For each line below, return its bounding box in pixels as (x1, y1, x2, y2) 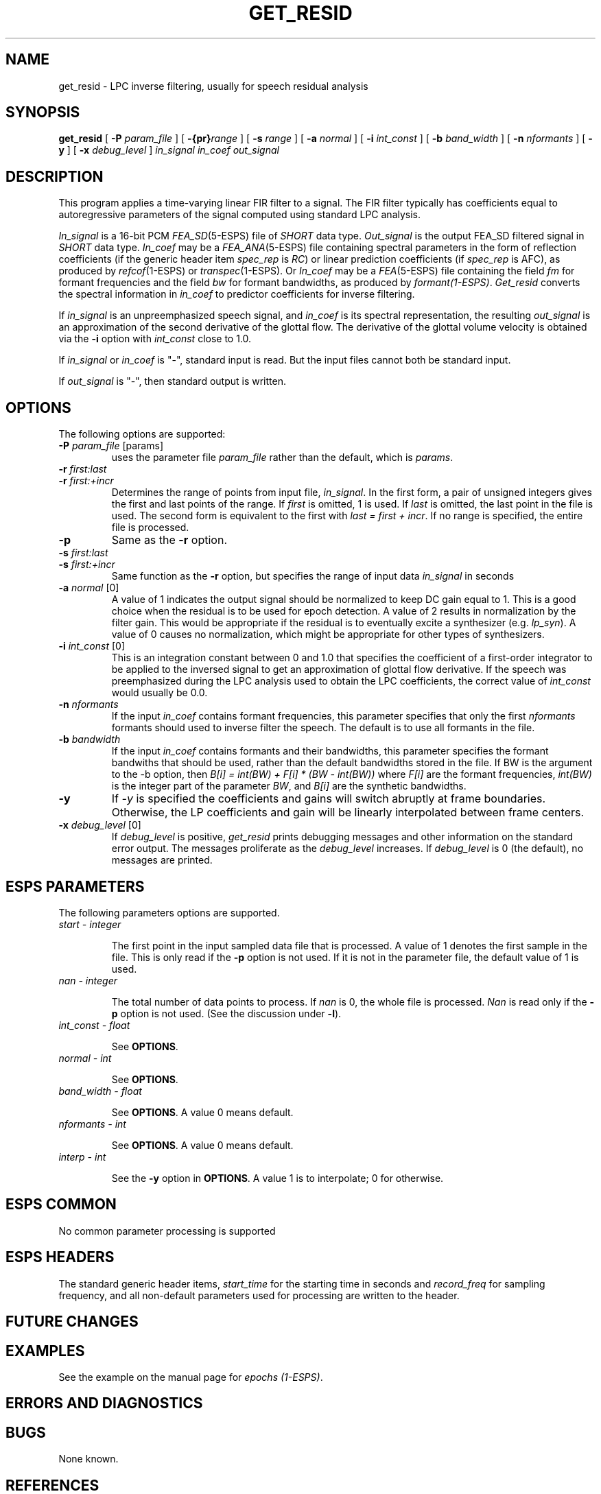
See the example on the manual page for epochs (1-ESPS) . (58, 1371, 323, 1383)
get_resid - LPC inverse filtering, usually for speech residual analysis (58, 80, 368, 92)
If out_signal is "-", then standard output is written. (58, 375, 287, 388)
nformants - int (58, 1117, 126, 1130)
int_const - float (58, 1019, 130, 1031)
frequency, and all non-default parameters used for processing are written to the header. (58, 1289, 460, 1301)
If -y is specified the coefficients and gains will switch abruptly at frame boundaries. (111, 792, 546, 806)
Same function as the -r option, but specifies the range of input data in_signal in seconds (111, 570, 515, 582)
